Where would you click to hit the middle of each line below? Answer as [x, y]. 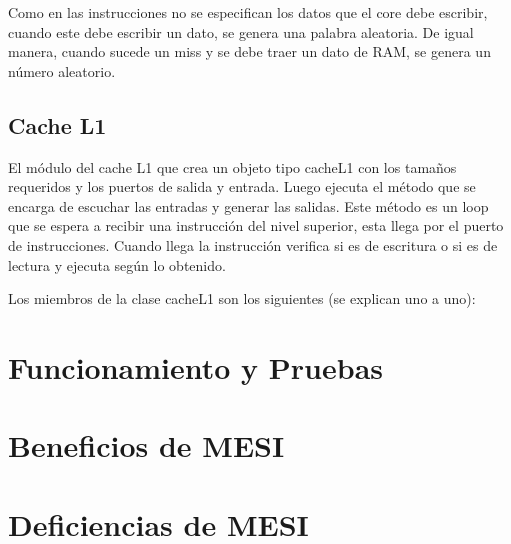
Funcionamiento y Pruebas [196, 366]
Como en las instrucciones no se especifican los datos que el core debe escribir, [248, 12]
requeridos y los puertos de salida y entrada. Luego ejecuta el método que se [242, 186]
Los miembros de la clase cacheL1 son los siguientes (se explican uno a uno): [242, 298]
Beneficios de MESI [146, 445]
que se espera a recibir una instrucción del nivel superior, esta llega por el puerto [256, 225]
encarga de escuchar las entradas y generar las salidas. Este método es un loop [248, 205]
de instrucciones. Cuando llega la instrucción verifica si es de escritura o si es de [253, 244]
